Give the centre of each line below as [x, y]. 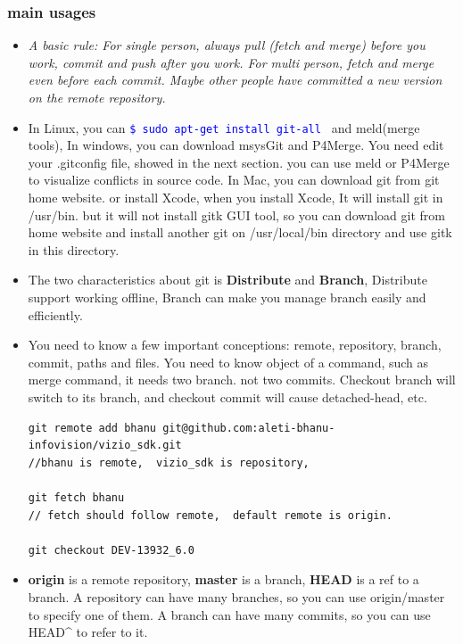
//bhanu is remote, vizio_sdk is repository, [169, 462]
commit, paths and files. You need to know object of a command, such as [228, 362]
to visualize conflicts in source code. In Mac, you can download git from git [234, 180]
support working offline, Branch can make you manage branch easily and [227, 297]
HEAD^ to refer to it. [88, 632]
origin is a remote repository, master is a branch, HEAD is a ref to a [223, 579]
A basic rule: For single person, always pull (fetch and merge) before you [227, 45]
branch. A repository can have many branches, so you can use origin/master [236, 596]
